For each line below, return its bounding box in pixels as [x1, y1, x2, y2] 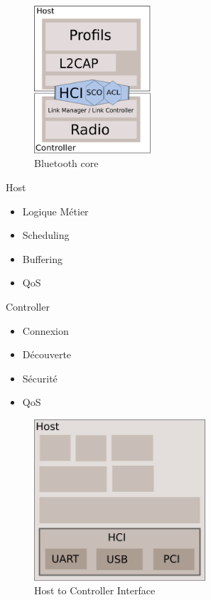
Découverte [22, 347, 72, 362]
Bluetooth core [34, 156, 99, 171]
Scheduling [22, 227, 70, 242]
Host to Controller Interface [34, 583, 156, 598]
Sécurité [22, 370, 58, 385]
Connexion [22, 323, 69, 338]
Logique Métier [22, 203, 89, 218]
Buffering [22, 251, 63, 266]
